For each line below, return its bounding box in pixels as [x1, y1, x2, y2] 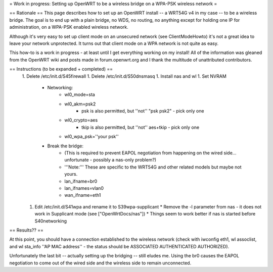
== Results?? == [9, 227, 44, 233]
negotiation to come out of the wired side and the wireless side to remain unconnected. [9, 260, 192, 266]
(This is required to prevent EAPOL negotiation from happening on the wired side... [64, 150, 237, 156]
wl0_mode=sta [64, 91, 96, 98]
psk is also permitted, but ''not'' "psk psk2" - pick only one [81, 108, 204, 114]
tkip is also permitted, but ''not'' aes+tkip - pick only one [81, 124, 200, 130]
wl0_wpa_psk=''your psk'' [64, 134, 119, 140]
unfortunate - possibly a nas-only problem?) [64, 157, 157, 163]
